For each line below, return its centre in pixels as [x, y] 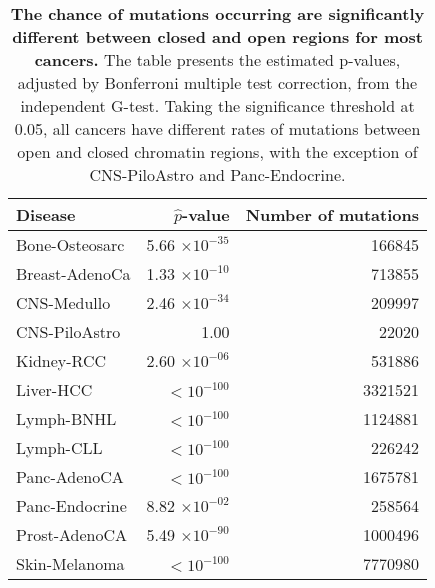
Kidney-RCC [61, 360]
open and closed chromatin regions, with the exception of [217, 151]
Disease [46, 214]
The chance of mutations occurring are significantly [217, 13]
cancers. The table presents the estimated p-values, [217, 59]
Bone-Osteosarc [70, 244]
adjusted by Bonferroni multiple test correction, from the [217, 82]
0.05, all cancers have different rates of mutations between [217, 128]
